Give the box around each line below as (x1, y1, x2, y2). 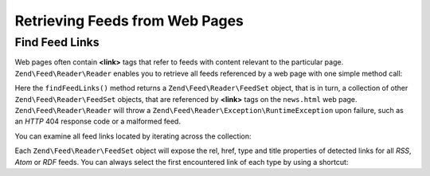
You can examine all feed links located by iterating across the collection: (14, 131, 252, 141)
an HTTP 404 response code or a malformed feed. (14, 116, 181, 127)
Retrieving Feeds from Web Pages (14, 12, 244, 29)
